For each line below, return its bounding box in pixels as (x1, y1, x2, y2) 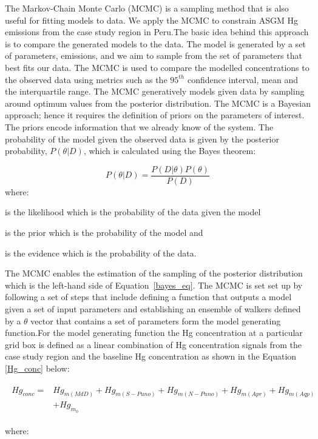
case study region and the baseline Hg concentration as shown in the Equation (5, 350, 297, 363)
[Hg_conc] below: (5, 361, 70, 374)
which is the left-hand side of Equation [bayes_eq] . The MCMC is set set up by (5, 278, 303, 291)
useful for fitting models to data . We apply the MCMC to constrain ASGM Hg (5, 13, 299, 26)
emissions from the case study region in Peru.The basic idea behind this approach (5, 25, 309, 38)
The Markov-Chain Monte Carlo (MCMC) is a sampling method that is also (5, 2, 289, 14)
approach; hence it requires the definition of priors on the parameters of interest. (5, 109, 305, 121)
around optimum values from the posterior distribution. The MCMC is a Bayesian (5, 96, 311, 109)
